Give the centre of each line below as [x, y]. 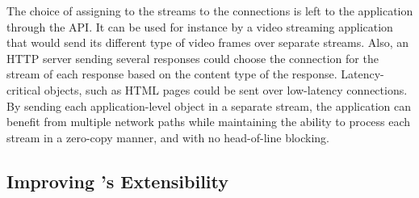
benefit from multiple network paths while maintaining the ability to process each [209, 122]
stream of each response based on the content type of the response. [172, 74]
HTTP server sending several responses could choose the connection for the [193, 58]
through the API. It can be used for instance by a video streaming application [200, 26]
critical [24, 89]
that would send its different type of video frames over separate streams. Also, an [208, 42]
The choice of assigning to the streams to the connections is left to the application [210, 11]
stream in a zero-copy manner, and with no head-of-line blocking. [168, 137]
